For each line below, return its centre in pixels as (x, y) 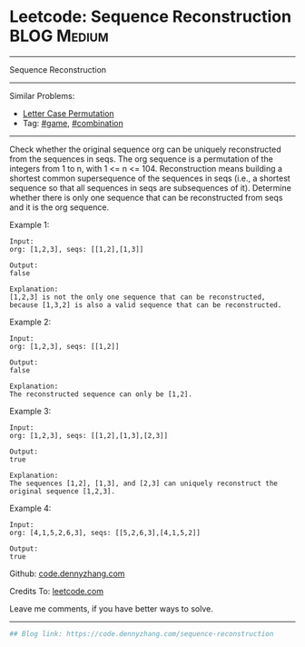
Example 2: (30, 322)
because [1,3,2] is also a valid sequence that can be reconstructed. (146, 305)
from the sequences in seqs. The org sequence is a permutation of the (142, 159)
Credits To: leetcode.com (57, 591)
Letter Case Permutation (69, 113)
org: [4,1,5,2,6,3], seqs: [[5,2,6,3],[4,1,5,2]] (105, 533)
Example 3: (30, 411)
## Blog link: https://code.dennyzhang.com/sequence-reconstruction (142, 633)
